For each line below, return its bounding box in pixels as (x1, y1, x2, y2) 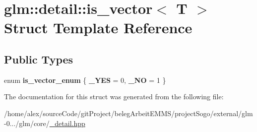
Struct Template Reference (4, 17, 193, 38)
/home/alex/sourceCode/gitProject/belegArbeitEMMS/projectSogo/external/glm (4, 108, 253, 118)
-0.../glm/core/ (4, 118, 50, 128)
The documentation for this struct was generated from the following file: (4, 91, 224, 102)
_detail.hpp (49, 118, 85, 128)
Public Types (4, 51, 73, 66)
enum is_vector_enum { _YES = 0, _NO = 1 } (4, 74, 166, 85)
